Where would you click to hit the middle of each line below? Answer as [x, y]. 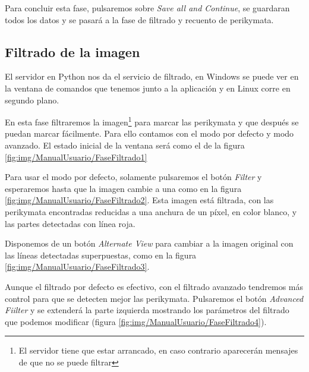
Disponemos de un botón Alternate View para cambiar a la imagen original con [149, 243]
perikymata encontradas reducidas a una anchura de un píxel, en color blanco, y [151, 211]
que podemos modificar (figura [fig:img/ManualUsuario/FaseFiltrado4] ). [136, 321]
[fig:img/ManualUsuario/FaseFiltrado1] [76, 157]
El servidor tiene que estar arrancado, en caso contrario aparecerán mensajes [158, 350]
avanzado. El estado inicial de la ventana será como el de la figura [125, 145]
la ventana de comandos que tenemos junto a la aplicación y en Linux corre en [148, 88]
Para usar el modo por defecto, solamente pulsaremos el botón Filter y [133, 177]
